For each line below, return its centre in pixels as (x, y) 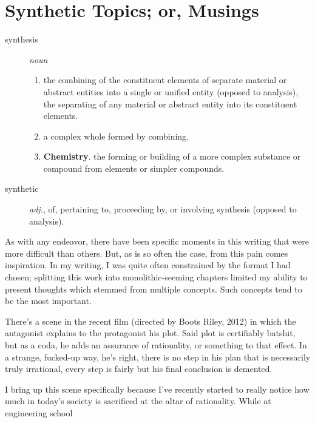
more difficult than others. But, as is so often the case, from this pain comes (147, 253)
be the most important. (48, 301)
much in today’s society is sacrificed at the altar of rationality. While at (138, 401)
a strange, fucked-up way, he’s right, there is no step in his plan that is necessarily (158, 357)
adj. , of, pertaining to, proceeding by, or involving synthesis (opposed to (163, 209)
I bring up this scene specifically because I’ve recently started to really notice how (157, 389)
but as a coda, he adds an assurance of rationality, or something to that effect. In (156, 345)
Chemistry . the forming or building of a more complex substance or (172, 156)
